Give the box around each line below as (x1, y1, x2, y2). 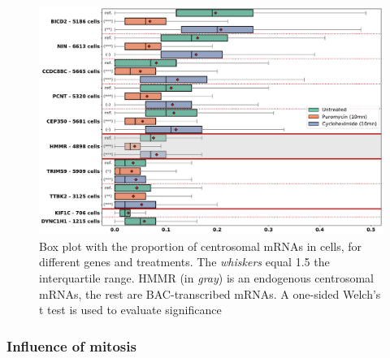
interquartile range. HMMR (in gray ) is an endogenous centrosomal (39, 269, 374, 286)
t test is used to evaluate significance (39, 301, 222, 318)
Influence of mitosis (6, 335, 136, 356)
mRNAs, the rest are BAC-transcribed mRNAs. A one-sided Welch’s (39, 285, 381, 302)
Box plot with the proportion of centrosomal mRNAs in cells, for (39, 237, 362, 254)
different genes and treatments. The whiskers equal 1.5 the (39, 253, 330, 270)
